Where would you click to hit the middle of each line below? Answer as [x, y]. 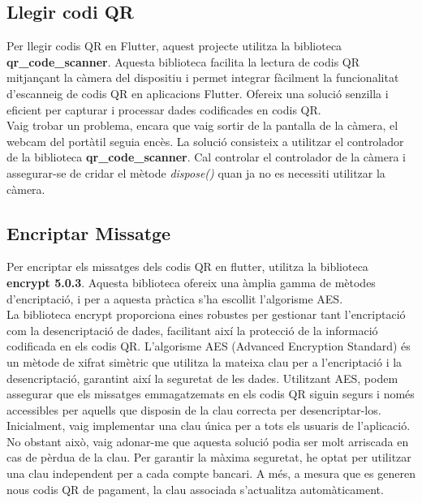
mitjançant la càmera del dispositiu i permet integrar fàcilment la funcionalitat [203, 77]
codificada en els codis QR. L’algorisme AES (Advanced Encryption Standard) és [209, 346]
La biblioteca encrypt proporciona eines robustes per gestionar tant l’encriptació [206, 314]
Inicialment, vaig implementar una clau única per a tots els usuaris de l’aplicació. [209, 426]
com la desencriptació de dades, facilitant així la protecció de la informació [192, 330]
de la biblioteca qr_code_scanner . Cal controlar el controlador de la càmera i [206, 157]
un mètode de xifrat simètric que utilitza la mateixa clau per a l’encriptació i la [205, 361]
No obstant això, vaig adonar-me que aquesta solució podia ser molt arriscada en [208, 441]
